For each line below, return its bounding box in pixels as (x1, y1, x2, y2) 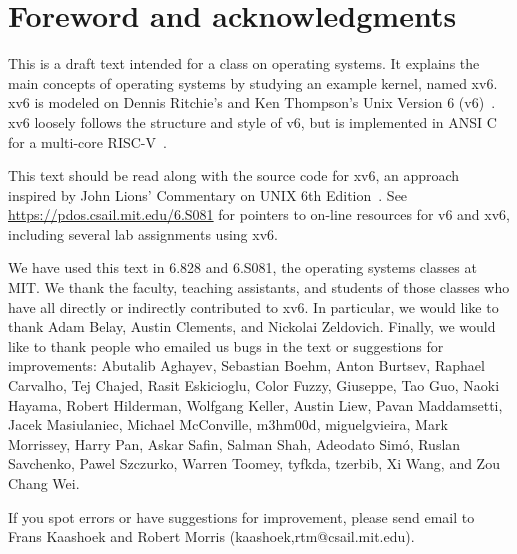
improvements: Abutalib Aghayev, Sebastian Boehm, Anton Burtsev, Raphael (8, 355, 485, 376)
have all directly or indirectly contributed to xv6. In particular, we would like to (8, 296, 499, 317)
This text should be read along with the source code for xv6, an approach (8, 165, 460, 186)
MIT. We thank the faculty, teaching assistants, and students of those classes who (8, 277, 510, 298)
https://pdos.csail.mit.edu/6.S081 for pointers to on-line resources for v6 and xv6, (8, 204, 510, 225)
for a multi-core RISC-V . (8, 131, 167, 152)
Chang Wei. (8, 473, 80, 493)
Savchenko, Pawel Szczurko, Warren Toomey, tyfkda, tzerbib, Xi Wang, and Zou (8, 453, 500, 474)
